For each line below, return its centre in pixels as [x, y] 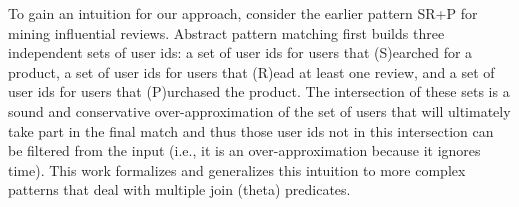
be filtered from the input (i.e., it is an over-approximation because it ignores [244, 150]
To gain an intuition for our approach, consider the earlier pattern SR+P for [243, 13]
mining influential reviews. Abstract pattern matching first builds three [226, 32]
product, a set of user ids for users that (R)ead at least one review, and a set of [251, 71]
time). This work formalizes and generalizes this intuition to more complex [237, 169]
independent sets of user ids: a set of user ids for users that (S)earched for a [240, 52]
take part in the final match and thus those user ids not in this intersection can [251, 130]
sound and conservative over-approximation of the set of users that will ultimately [259, 110]
